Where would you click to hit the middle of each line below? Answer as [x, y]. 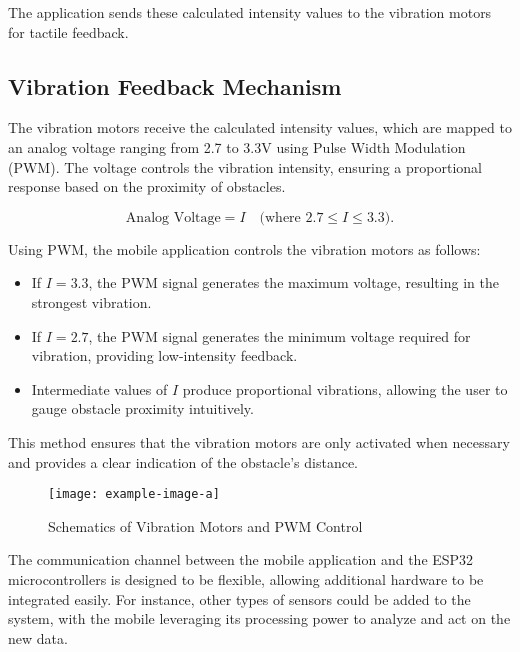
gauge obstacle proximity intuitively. [142, 408]
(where [280, 217]
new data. [38, 637]
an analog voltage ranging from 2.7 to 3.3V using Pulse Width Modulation [237, 146]
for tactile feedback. [68, 31]
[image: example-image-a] [134, 494]
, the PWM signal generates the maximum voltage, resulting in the [293, 282]
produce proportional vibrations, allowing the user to [345, 388]
